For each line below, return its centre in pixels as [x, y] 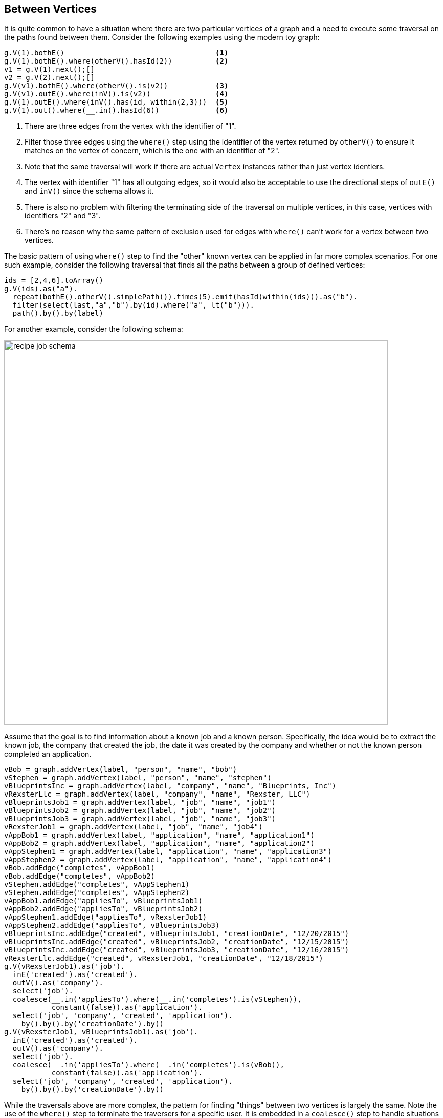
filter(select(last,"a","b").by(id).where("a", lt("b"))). [133, 305]
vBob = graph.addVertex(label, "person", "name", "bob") [121, 770]
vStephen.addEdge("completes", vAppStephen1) [97, 885]
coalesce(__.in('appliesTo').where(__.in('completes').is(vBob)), [148, 1065]
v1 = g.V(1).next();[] [50, 69]
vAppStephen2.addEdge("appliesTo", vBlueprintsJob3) [112, 926]
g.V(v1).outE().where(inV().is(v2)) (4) [116, 94]
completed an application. [48, 754]
